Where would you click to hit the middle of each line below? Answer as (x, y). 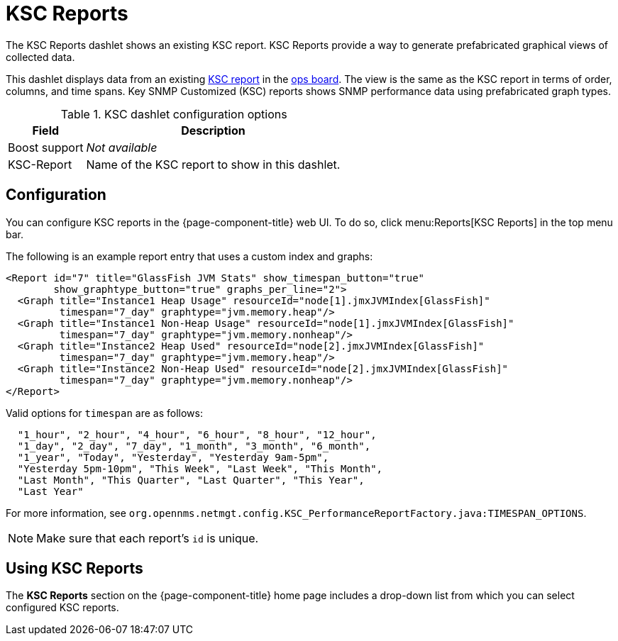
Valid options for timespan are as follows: (104, 413)
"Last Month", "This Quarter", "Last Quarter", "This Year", (191, 480)
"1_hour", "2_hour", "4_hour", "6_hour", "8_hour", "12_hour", (197, 434)
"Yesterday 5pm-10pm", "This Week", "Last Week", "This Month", (200, 468)
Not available (122, 147)
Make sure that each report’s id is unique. (148, 538)
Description (213, 130)
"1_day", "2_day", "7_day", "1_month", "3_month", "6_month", (194, 446)
